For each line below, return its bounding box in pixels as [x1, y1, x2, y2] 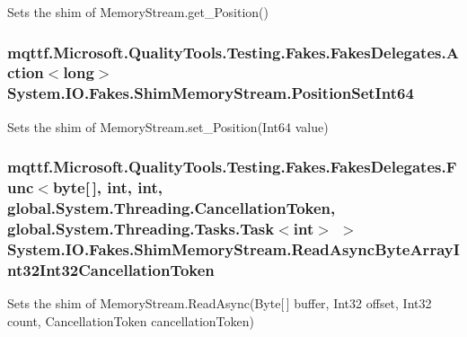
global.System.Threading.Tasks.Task [7, 217, 275, 239]
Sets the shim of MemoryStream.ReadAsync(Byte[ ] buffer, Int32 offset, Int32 [7, 294, 432, 313]
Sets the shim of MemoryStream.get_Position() [7, 3, 269, 21]
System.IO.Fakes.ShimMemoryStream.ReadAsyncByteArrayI [7, 237, 460, 260]
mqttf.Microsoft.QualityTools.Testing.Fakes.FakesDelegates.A [7, 40, 459, 63]
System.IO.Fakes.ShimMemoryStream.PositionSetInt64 [7, 82, 414, 104]
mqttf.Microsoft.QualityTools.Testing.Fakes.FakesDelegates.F [7, 155, 457, 178]
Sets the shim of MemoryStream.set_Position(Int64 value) [7, 117, 329, 136]
